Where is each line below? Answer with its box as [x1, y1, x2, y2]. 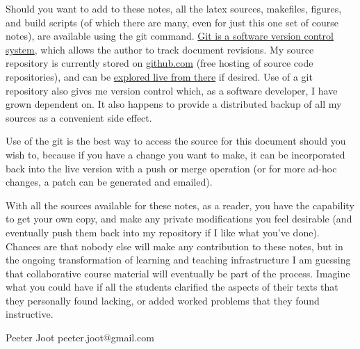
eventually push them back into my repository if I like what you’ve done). [6, 225, 320, 239]
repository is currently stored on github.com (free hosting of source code [6, 56, 313, 70]
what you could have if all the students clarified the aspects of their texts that [6, 279, 338, 294]
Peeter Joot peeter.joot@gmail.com [6, 330, 154, 345]
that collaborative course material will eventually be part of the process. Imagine [6, 266, 350, 280]
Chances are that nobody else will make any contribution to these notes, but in [6, 238, 343, 253]
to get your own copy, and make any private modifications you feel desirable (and [6, 211, 352, 226]
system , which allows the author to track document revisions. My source [6, 42, 314, 56]
